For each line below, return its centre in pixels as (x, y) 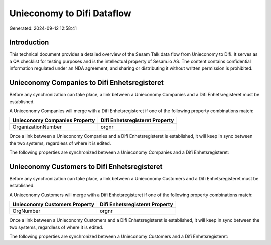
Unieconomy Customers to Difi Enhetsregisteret (86, 167)
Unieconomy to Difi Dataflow (70, 13)
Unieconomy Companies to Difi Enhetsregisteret (87, 83)
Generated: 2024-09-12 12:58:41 (43, 28)
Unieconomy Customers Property (53, 204)
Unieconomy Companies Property (54, 120)
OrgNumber (26, 211)
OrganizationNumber (37, 127)
